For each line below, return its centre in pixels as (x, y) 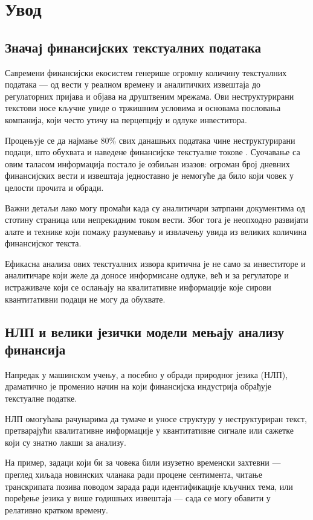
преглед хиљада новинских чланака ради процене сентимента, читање (134, 474)
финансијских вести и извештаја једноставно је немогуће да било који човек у (150, 175)
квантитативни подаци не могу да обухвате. (85, 299)
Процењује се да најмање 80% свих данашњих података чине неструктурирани (150, 140)
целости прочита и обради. (54, 187)
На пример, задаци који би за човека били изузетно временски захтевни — (143, 462)
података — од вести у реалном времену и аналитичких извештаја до (133, 84)
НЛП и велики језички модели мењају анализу (145, 331)
